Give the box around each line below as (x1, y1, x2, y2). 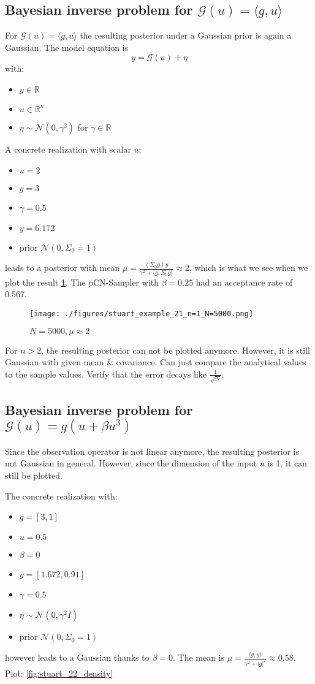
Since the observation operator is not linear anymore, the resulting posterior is (5, 444, 300, 457)
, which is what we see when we (189, 261, 308, 274)
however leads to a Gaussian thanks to (5, 651, 150, 664)
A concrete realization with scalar (5, 142, 131, 155)
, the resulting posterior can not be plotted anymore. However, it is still (41, 343, 310, 356)
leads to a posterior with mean (5, 261, 120, 274)
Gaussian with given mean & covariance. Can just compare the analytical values (5, 355, 306, 368)
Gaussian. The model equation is (5, 40, 128, 53)
